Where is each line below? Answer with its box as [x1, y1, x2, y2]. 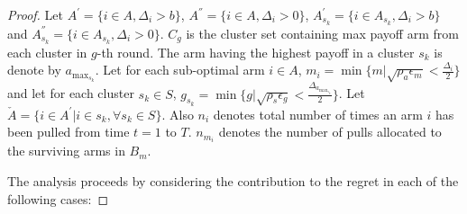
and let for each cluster [7, 84, 134, 103]
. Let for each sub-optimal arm [95, 60, 265, 79]
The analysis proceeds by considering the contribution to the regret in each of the [7, 172, 459, 191]
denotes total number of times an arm [213, 104, 423, 123]
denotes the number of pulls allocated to [218, 122, 442, 141]
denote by [7, 60, 61, 79]
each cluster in [7, 42, 87, 61]
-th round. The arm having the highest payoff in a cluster [96, 42, 415, 61]
